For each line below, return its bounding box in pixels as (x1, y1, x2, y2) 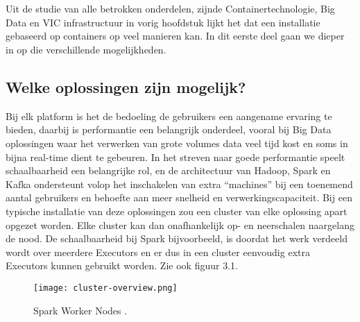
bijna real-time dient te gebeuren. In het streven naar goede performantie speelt (6, 149, 345, 164)
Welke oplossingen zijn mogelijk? (6, 76, 246, 97)
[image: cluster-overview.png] (33, 282, 178, 293)
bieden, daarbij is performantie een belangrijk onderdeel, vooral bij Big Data (6, 122, 332, 137)
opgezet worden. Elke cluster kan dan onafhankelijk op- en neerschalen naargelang (6, 217, 354, 232)
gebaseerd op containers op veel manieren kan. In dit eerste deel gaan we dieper (6, 28, 345, 43)
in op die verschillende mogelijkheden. (6, 42, 166, 56)
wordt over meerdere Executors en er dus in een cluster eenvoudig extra (6, 244, 310, 259)
